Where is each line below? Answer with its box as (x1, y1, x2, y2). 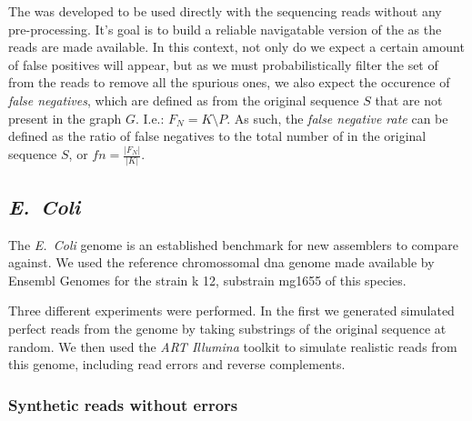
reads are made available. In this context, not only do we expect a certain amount (8, 37, 465, 56)
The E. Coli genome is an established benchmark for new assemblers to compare (8, 235, 458, 254)
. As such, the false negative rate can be (226, 108, 448, 127)
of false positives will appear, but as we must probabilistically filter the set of (8, 55, 438, 74)
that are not (375, 90, 443, 109)
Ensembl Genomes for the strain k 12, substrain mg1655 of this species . (8, 270, 407, 289)
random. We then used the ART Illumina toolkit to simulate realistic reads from (8, 336, 457, 356)
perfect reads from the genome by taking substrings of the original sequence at (8, 318, 447, 337)
